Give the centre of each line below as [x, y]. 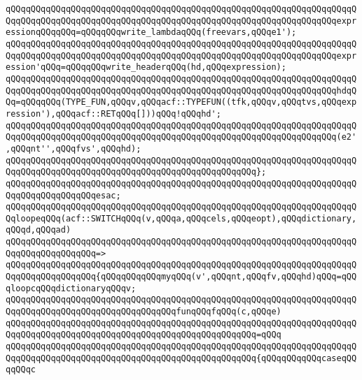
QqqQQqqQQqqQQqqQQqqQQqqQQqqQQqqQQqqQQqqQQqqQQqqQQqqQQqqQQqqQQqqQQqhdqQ [181, 90]
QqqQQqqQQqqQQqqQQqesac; [63, 195]
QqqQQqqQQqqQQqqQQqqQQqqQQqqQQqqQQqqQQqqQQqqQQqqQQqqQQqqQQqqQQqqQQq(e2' [181, 137]
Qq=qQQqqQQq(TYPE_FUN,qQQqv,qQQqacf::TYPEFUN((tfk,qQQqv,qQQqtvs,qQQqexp [181, 102]
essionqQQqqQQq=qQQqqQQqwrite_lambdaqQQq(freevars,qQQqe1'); [151, 32]
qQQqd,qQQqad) [39, 230]
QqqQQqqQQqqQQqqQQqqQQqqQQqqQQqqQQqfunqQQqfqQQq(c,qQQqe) [144, 312]
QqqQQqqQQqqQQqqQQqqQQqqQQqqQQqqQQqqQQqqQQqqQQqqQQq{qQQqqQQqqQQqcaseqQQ [181, 358]
